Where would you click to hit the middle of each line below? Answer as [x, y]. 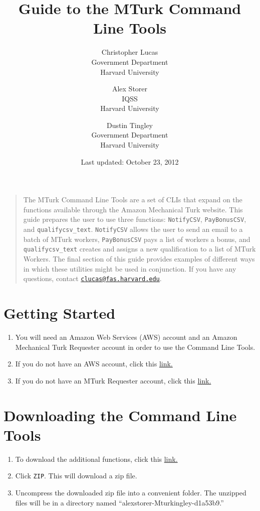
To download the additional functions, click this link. [96, 459]
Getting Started [60, 313]
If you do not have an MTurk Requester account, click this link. [113, 380]
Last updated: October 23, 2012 [130, 161]
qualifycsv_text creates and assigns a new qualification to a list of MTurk [140, 249]
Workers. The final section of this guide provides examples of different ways [139, 259]
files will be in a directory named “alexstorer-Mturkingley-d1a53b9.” [119, 502]
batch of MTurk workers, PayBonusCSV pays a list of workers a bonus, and [137, 239]
